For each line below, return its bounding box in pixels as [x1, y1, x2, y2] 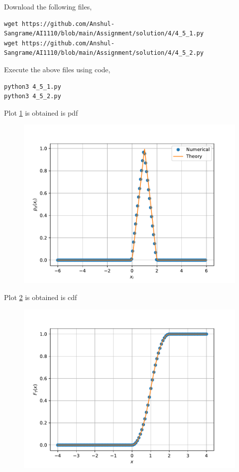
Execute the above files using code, [4, 64, 111, 74]
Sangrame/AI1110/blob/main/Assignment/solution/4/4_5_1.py [4, 30, 204, 37]
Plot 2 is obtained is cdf [4, 292, 77, 302]
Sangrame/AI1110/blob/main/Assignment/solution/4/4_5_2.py [4, 49, 204, 57]
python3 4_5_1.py [4, 83, 61, 90]
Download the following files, [4, 1, 92, 11]
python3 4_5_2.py [4, 93, 61, 100]
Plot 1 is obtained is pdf [4, 107, 78, 118]
